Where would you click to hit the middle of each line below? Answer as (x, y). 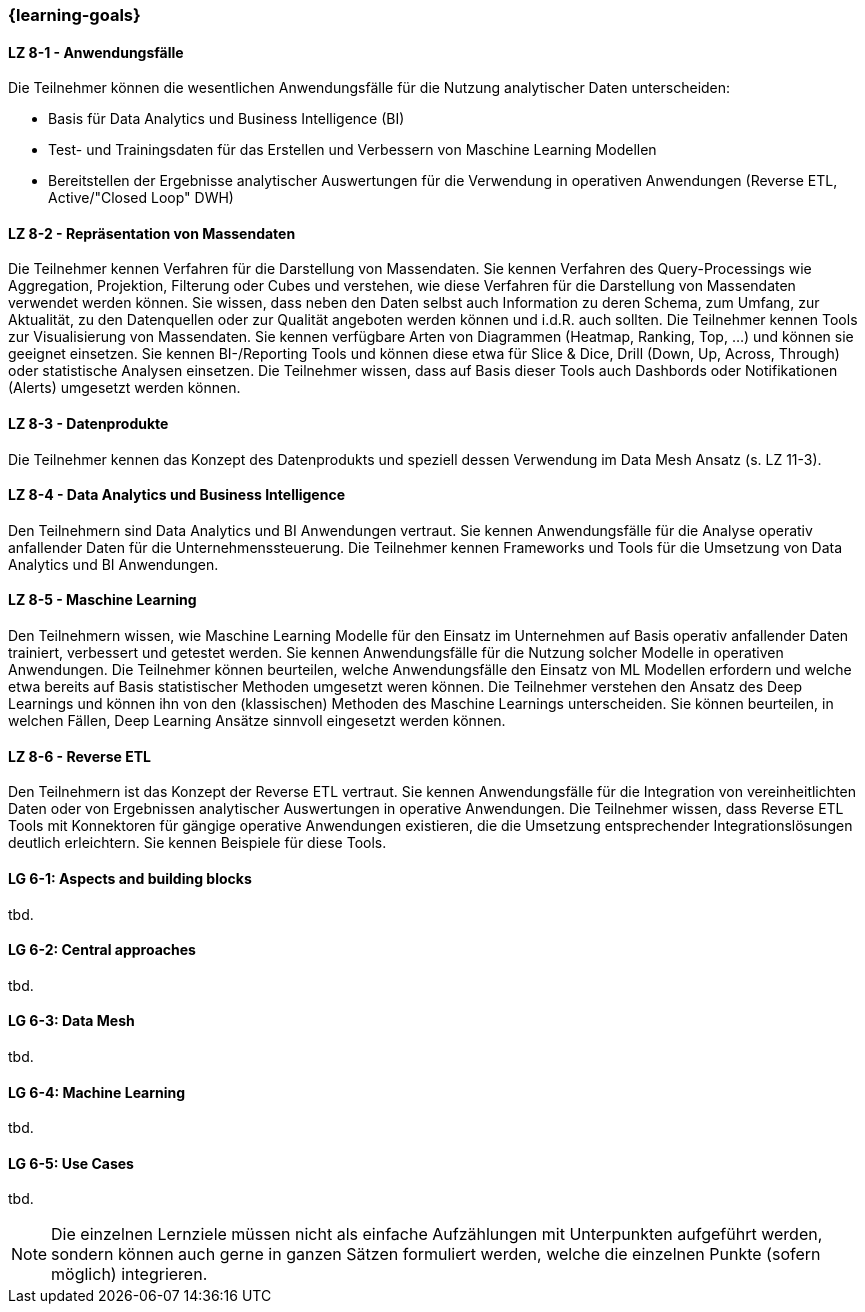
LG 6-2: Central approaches (102, 950)
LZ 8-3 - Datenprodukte (88, 424)
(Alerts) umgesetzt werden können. (124, 388)
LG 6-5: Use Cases (71, 1163)
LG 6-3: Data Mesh (71, 1021)
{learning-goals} (74, 15)
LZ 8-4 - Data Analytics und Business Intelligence (177, 495)
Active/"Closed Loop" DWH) (141, 198)
